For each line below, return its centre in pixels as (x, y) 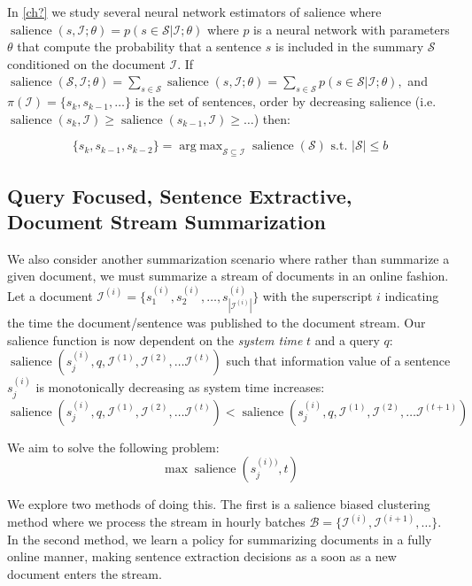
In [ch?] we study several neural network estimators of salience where (194, 12)
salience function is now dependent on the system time (155, 339)
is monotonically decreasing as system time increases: (180, 387)
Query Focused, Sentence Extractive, (180, 195)
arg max (201, 146)
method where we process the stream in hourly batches (156, 522)
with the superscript (317, 295)
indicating (412, 295)
